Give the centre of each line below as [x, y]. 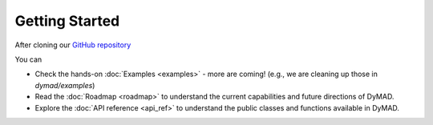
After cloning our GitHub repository [73, 45]
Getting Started [67, 21]
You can [28, 59]
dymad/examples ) [65, 85]
